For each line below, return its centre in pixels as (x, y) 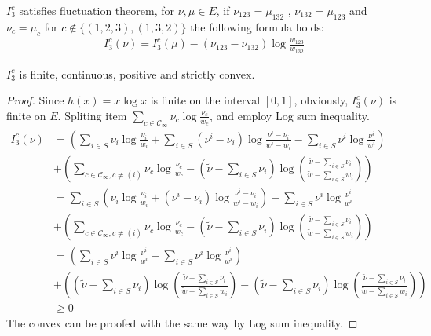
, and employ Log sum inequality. (289, 115)
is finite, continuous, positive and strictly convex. (137, 73)
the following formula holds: (257, 26)
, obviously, (321, 100)
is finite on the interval (205, 100)
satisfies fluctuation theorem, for (97, 10)
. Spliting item (92, 115)
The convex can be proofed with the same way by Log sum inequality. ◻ (182, 323)
